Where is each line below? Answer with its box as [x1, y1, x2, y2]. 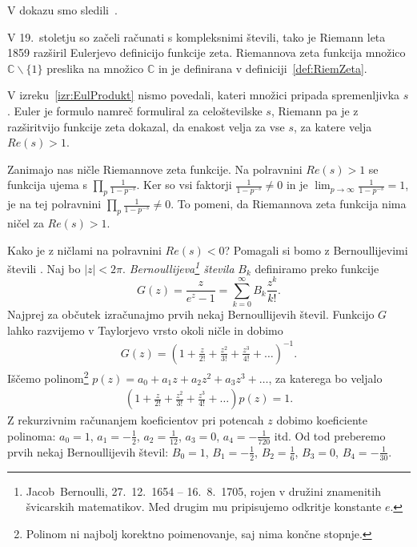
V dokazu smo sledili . [7, 2, 118, 18]
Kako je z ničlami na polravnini [7, 241, 162, 258]
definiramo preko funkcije [255, 259, 379, 276]
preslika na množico [46, 59, 144, 76]
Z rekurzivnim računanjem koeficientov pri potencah [7, 412, 264, 428]
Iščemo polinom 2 [7, 367, 89, 386]
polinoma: [7, 427, 56, 444]
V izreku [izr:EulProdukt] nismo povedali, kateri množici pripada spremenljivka [7, 86, 400, 103]
